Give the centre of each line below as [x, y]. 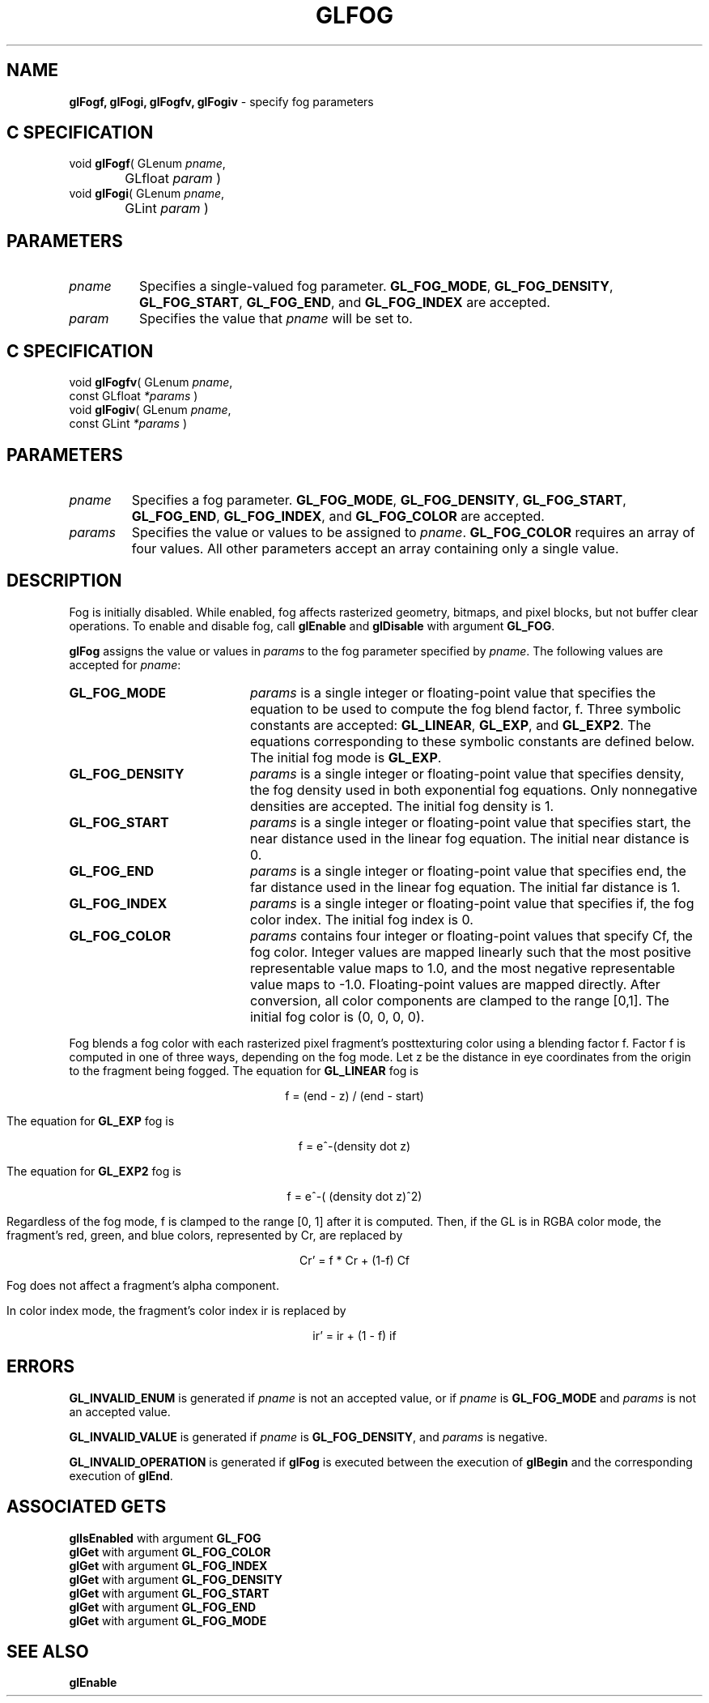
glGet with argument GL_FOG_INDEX [168, 1565]
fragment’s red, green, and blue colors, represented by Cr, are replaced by [205, 1235]
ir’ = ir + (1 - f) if [354, 1335]
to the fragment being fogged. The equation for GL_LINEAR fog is [244, 1070]
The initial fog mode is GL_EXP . [346, 757]
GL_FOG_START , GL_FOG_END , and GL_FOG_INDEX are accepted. [344, 303]
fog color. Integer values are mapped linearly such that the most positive [470, 952]
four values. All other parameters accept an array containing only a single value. [375, 548]
